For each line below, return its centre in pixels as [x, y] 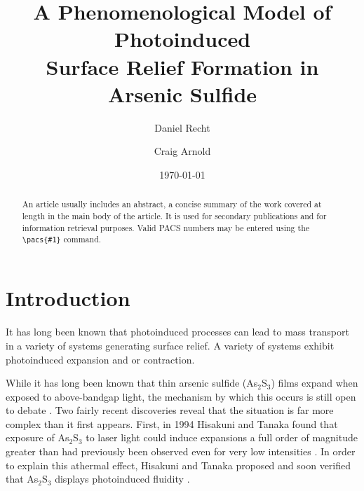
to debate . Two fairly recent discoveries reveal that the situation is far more [170, 410]
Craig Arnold [182, 151]
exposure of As [38, 437]
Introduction [68, 298]
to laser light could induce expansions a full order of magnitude [222, 437]
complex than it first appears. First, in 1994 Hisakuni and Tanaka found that [172, 423]
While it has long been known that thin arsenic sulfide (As [132, 383]
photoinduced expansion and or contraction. [100, 359]
